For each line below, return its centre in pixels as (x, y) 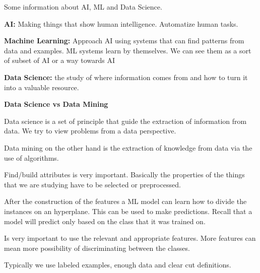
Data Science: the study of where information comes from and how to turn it (126, 77)
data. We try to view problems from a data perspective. (90, 131)
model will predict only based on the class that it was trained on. (105, 221)
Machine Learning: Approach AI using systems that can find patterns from (124, 41)
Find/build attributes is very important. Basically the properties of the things (124, 175)
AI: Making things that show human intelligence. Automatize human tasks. (121, 23)
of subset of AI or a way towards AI (59, 60)
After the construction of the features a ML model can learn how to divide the (125, 201)
